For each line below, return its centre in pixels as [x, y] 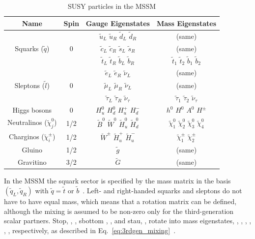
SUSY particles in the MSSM [112, 6]
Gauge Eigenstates [118, 23]
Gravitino [32, 162]
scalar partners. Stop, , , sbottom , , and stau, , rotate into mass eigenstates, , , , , [128, 221]
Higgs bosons [32, 110]
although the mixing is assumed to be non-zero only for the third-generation [119, 211]
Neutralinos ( [27, 122]
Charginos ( [27, 136]
